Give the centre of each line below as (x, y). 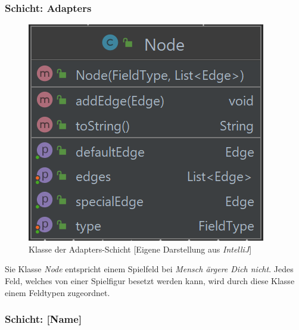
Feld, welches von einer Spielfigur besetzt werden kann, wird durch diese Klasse (150, 281)
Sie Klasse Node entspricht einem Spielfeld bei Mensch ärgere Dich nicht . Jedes (149, 269)
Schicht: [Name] (43, 319)
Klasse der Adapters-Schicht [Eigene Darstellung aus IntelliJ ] (140, 249)
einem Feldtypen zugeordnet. (57, 292)
